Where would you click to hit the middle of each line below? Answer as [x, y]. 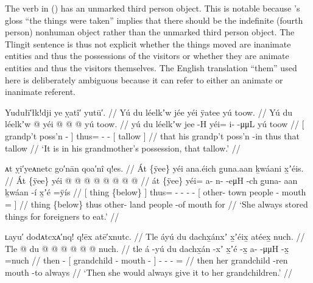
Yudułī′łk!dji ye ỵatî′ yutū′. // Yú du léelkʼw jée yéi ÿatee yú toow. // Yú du [149, 112]
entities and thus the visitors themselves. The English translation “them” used [151, 67]
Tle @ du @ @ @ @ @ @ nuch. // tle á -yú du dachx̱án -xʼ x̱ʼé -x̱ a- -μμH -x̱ [147, 248]
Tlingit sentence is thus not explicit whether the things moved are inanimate [148, 44]
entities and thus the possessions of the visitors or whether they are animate [147, 56]
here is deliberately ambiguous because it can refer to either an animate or [144, 79]
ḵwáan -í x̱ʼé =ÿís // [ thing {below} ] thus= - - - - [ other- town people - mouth [156, 192]
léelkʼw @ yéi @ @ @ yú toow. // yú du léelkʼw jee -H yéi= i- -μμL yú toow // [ [155, 124]
